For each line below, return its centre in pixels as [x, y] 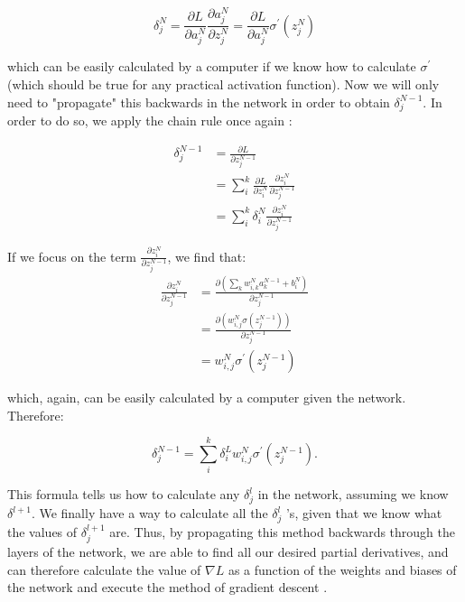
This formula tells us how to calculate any [124, 494]
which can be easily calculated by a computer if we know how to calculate [212, 66]
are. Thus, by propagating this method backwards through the [282, 531]
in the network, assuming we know [353, 494]
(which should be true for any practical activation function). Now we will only [223, 83]
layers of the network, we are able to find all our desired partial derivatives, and [228, 552]
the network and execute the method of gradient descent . [167, 587]
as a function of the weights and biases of [342, 569]
